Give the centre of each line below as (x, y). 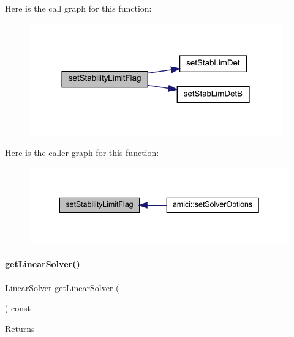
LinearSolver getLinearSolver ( (62, 287)
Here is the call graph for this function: (78, 8)
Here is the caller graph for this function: (82, 153)
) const (18, 308)
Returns (20, 328)
